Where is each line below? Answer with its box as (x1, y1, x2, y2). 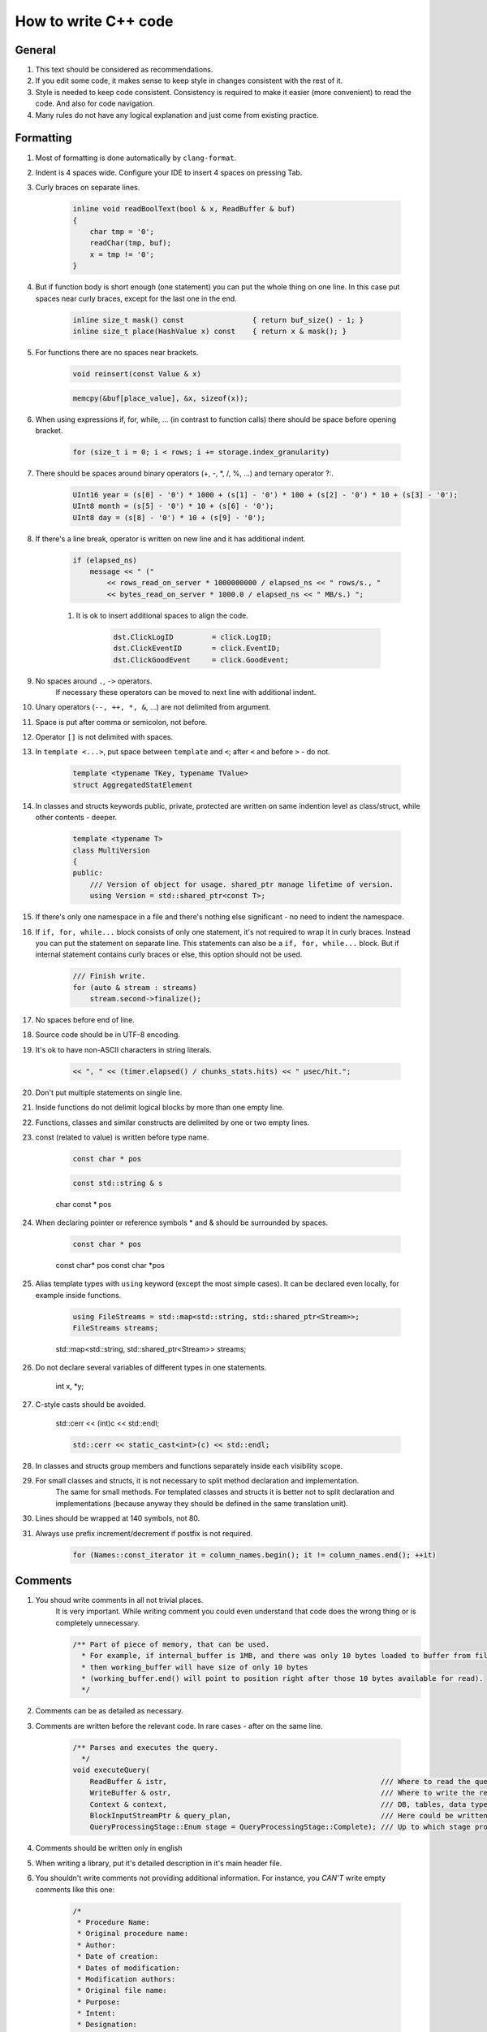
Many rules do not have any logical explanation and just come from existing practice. (35, 110, 320, 119)
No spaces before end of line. (35, 1015, 136, 1025)
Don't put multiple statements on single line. (35, 1088, 183, 1097)
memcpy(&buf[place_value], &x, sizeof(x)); (72, 393, 249, 402)
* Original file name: (77, 1986, 168, 1995)
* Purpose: (77, 1997, 121, 2007)
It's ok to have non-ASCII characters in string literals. (35, 1044, 212, 1054)
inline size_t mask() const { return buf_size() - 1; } (72, 315, 364, 324)
